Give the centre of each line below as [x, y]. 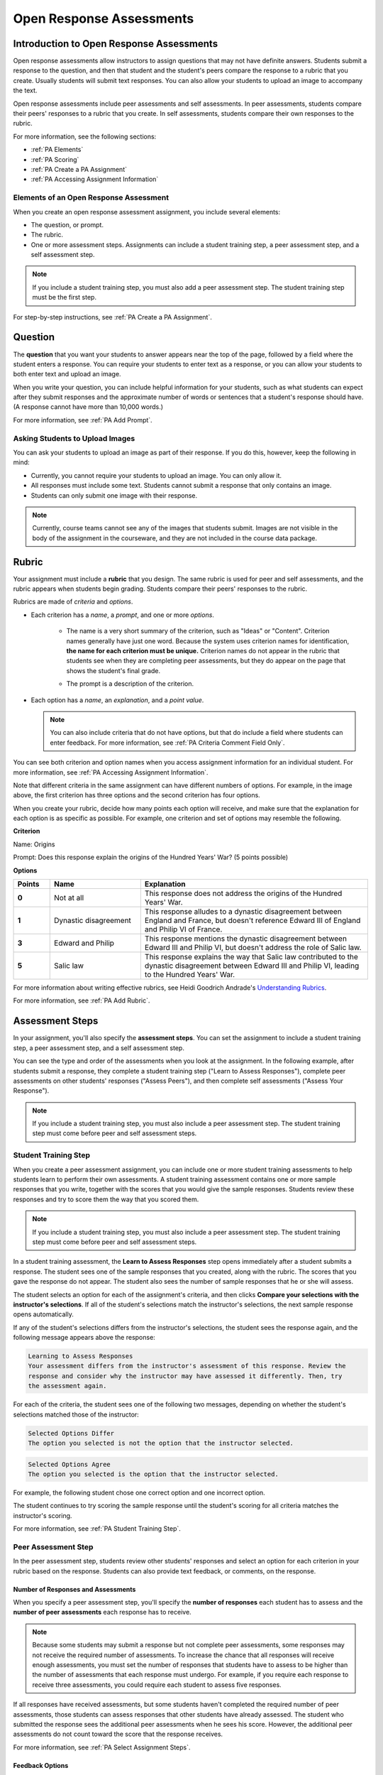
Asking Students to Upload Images [74, 438]
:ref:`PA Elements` [57, 150]
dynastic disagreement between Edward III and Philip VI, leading [252, 966]
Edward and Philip [84, 943]
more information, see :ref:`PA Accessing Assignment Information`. [111, 772]
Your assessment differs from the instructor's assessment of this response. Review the [187, 1366]
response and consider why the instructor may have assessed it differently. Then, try [185, 1376]
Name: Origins [34, 844]
